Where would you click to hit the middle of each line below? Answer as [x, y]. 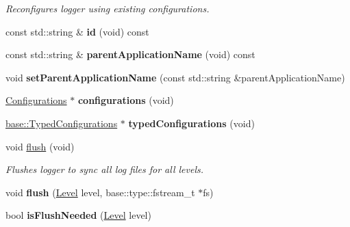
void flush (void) [40, 146]
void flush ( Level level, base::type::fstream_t [100, 192]
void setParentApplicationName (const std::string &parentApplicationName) [175, 77]
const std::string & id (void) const [77, 31]
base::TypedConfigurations [62, 123]
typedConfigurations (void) [191, 123]
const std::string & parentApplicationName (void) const [130, 54]
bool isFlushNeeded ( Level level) [78, 215]
